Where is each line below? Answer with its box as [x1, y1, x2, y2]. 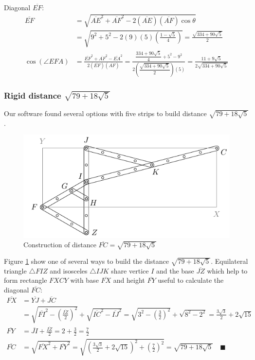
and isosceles [50, 265, 88, 275]
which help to [207, 265, 248, 275]
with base [70, 275, 99, 285]
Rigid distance [4, 89, 61, 101]
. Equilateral [211, 256, 248, 266]
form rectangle [4, 275, 47, 285]
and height [113, 275, 145, 285]
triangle [4, 265, 27, 275]
